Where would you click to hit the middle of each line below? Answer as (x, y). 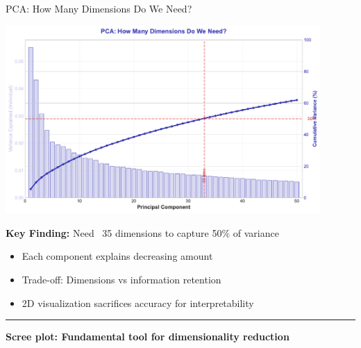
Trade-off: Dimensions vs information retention (121, 280)
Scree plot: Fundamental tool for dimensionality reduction (148, 337)
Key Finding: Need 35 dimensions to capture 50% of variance (142, 232)
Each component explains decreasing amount (117, 256)
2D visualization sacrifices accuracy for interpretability (138, 303)
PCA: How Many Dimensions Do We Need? (99, 8)
